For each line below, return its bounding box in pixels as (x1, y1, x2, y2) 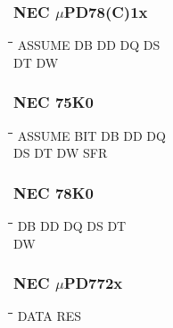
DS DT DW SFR (13, 143, 108, 162)
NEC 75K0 (13, 91, 94, 113)
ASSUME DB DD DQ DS (17, 36, 161, 54)
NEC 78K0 (13, 181, 94, 203)
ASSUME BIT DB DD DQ (17, 126, 166, 144)
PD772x (63, 272, 123, 294)
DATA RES (17, 307, 82, 325)
